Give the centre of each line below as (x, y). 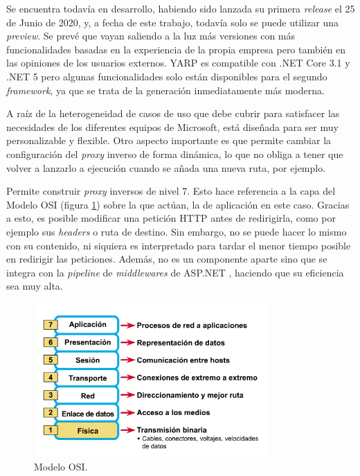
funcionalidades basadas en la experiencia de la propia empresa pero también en (176, 49)
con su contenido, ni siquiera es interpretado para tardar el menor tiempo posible (179, 245)
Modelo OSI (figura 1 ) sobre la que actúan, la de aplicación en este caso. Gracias (178, 204)
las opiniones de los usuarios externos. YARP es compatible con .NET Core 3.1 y (178, 63)
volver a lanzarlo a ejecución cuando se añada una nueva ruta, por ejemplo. (166, 167)
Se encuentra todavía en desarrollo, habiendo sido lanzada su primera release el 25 (181, 8)
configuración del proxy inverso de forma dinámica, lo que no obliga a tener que (175, 153)
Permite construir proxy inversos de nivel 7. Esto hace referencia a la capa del (171, 191)
